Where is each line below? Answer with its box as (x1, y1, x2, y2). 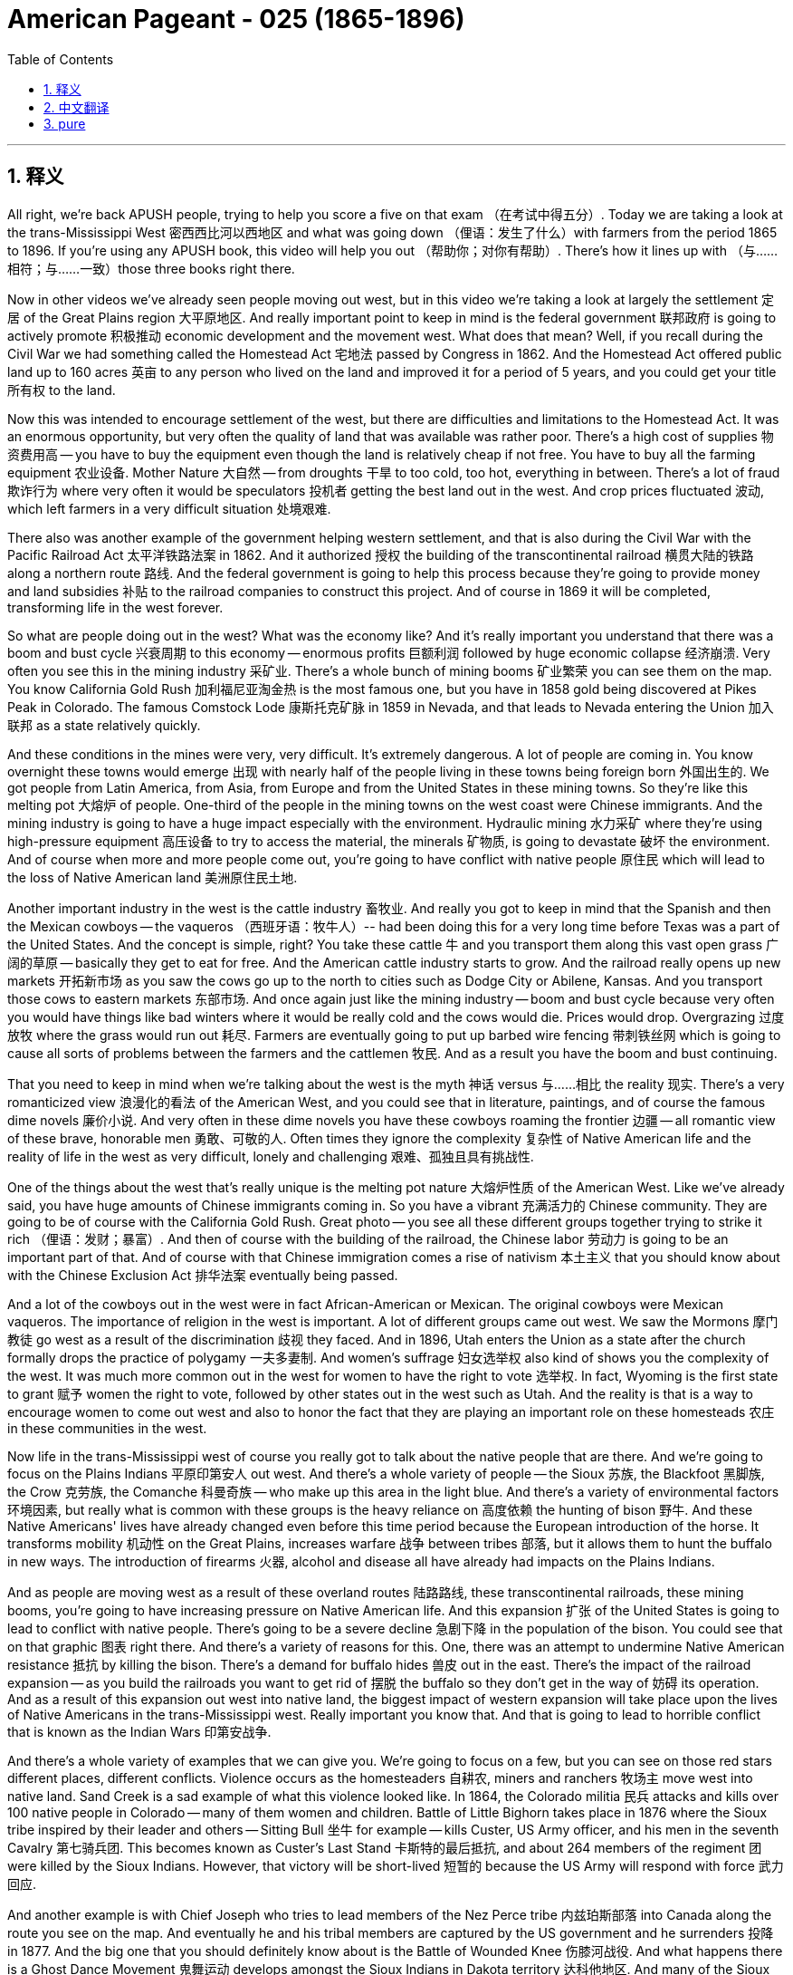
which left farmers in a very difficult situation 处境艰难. (7, 500, 331, 516)
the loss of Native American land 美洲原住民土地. (7, 869, 298, 885)
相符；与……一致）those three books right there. (7, 260, 295, 276)
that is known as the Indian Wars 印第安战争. (7, 1723, 272, 1739)
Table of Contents (7, 51, 114, 67)
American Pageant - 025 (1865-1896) (7, 4, 465, 34)
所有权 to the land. (7, 381, 116, 398)
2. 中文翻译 (43, 99, 110, 115)
